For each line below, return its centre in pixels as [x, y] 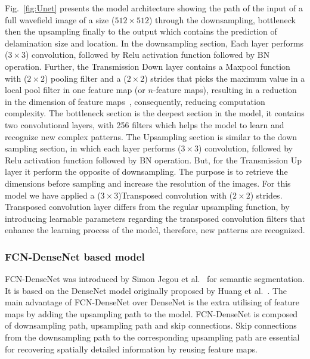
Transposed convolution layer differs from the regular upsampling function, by [147, 207]
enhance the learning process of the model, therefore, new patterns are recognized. [155, 230]
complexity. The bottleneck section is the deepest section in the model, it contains [155, 113]
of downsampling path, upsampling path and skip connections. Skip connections [151, 325]
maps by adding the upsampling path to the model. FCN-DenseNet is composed [151, 313]
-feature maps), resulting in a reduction [225, 90]
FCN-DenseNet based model [75, 256]
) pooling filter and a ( [86, 78]
